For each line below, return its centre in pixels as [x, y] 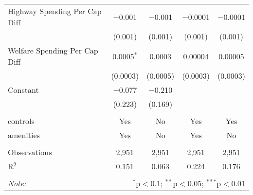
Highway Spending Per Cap [55, 11]
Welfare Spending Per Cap [53, 50]
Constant [23, 90]
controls [21, 121]
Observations [30, 152]
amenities [24, 135]
